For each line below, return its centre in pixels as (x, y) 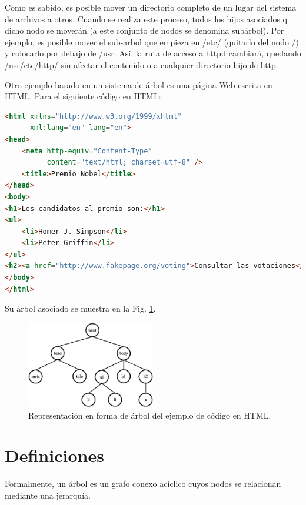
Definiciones (54, 455)
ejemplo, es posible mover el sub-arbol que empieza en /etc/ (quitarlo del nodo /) (152, 41)
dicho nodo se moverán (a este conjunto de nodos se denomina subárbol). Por (144, 30)
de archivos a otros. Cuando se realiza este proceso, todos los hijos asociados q (146, 19)
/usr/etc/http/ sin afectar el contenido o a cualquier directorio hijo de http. (142, 64)
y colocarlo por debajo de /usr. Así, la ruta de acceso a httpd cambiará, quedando (153, 53)
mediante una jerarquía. (48, 495)
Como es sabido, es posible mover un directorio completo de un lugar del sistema (151, 7)
